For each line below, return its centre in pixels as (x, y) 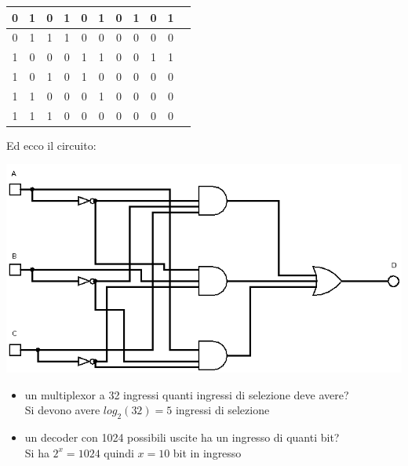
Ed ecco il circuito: (51, 145)
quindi (119, 452)
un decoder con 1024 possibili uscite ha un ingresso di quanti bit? (182, 437)
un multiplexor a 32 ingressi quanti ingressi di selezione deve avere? (187, 394)
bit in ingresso (207, 452)
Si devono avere (62, 410)
